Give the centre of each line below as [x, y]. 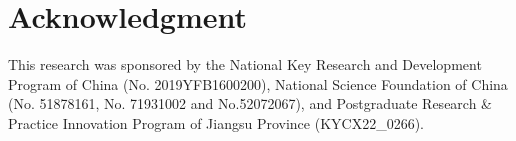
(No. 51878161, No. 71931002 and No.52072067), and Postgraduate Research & [250, 103]
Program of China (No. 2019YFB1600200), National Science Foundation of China [258, 83]
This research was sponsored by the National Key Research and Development [245, 64]
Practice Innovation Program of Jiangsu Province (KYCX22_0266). [216, 122]
